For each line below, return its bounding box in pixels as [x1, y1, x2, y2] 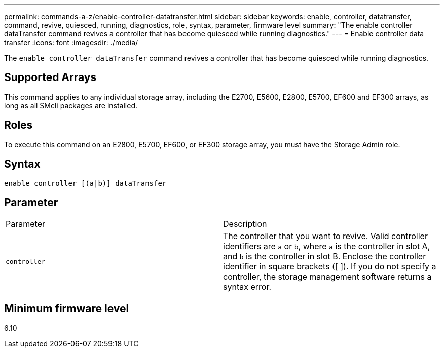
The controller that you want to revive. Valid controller [223, 231, 428, 242]
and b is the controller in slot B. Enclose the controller [223, 251, 426, 262]
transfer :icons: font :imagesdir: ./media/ [4, 38, 138, 47]
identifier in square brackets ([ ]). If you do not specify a [223, 261, 436, 272]
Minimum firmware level [4, 302, 129, 315]
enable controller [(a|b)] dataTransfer [4, 179, 167, 187]
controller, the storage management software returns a [223, 271, 432, 282]
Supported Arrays [4, 71, 97, 84]
